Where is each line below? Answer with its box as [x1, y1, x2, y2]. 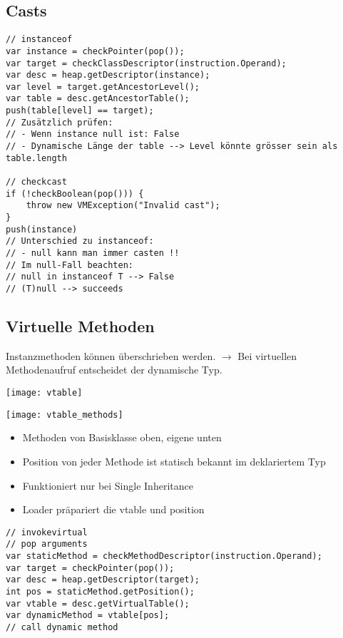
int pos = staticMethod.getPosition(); [6, 587, 195, 597]
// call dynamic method [6, 622, 118, 632]
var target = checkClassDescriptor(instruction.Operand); [6, 58, 287, 68]
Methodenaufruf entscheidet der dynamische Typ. [6, 362, 222, 377]
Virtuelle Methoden [6, 315, 155, 337]
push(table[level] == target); [6, 106, 154, 116]
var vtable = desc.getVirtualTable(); [6, 598, 190, 609]
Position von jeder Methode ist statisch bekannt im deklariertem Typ [22, 453, 326, 468]
